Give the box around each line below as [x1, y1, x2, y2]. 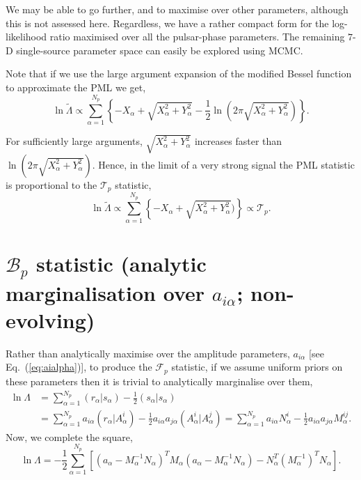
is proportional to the [6, 177, 97, 192]
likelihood [6, 29, 47, 44]
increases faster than [194, 134, 282, 148]
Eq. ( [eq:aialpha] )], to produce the [6, 359, 152, 374]
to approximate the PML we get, [6, 79, 146, 94]
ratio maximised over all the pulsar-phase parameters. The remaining [49, 29, 345, 44]
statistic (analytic [35, 249, 207, 277]
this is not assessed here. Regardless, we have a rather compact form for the [6, 15, 329, 30]
